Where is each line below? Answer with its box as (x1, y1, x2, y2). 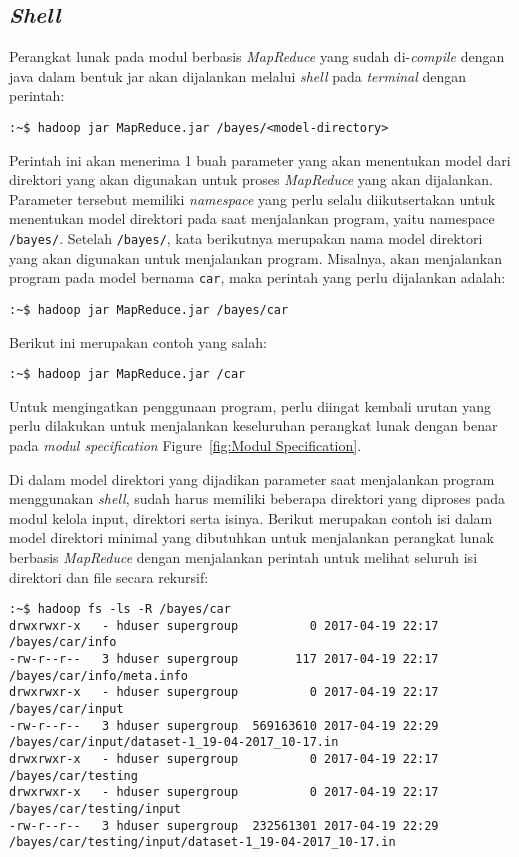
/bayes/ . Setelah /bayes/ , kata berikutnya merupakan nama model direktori (9, 228, 483, 249)
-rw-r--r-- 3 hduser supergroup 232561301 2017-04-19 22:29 (9, 818, 439, 833)
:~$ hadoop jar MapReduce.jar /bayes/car (9, 302, 289, 317)
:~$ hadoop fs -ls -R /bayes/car (9, 602, 231, 617)
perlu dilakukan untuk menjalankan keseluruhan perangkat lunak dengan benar (9, 415, 498, 436)
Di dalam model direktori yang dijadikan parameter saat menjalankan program (9, 468, 495, 489)
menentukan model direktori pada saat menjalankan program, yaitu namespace (9, 208, 495, 229)
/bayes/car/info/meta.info (9, 668, 188, 683)
